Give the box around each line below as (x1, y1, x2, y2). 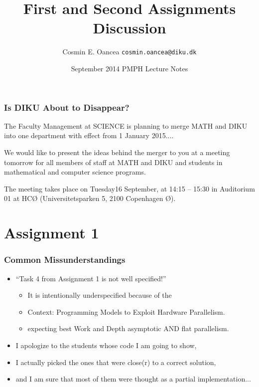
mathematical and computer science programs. (4, 167, 146, 177)
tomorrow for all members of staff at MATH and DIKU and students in (4, 157, 223, 167)
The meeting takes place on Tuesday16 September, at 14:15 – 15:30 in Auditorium (4, 183, 255, 193)
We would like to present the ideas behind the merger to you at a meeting (4, 147, 230, 158)
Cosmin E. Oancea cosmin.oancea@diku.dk (62, 46, 197, 57)
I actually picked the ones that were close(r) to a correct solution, (15, 357, 216, 367)
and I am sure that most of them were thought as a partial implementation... (15, 374, 251, 384)
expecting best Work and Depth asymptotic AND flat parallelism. (27, 323, 229, 334)
